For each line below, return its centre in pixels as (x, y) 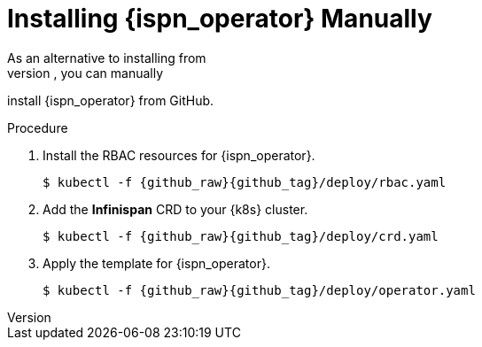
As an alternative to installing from (107, 58)
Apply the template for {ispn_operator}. (156, 263)
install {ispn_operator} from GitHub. (111, 100)
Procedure (38, 127)
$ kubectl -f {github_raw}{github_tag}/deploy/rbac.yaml (245, 182)
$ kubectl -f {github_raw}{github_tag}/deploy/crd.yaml (241, 236)
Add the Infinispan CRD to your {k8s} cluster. (175, 209)
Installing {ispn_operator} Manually (220, 19)
